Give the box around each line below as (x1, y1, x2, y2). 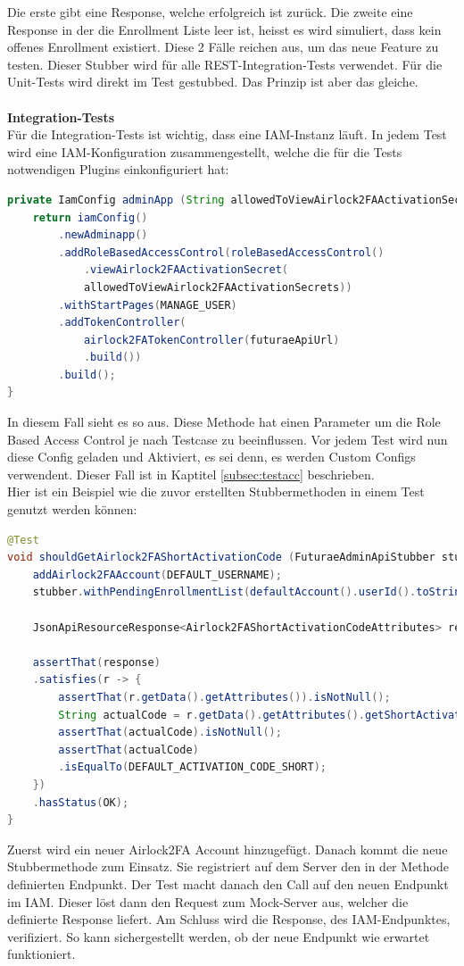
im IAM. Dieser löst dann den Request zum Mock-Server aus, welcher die (7, 892, 409, 911)
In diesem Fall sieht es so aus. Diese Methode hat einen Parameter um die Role (7, 412, 441, 431)
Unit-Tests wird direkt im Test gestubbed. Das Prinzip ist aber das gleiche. (7, 72, 418, 91)
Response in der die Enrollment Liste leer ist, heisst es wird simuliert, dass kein (7, 20, 442, 38)
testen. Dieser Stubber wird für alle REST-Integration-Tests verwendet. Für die (7, 54, 443, 73)
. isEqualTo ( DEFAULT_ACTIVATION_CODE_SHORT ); (58, 761, 327, 774)
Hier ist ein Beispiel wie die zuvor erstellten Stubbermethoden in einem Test (7, 482, 425, 501)
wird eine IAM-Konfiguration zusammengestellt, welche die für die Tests (7, 142, 402, 161)
